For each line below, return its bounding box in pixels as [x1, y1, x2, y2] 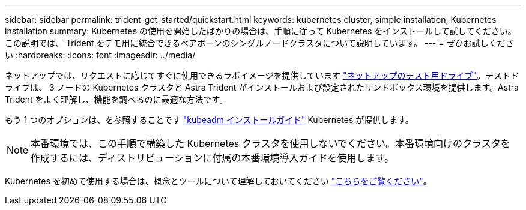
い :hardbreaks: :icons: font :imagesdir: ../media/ [5, 50, 196, 60]
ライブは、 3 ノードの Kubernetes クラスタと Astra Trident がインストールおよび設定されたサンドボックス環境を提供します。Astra [5, 82, 519, 92]
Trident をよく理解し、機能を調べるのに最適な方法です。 [5, 94, 228, 104]
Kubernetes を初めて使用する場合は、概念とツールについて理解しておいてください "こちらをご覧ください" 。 [5, 176, 432, 186]
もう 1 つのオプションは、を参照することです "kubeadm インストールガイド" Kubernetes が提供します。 [5, 115, 414, 125]
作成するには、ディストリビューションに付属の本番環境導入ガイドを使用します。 [31, 152, 394, 164]
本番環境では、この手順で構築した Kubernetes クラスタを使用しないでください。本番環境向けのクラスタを [31, 137, 510, 149]
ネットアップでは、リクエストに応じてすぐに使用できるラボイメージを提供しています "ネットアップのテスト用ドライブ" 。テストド [5, 70, 519, 80]
